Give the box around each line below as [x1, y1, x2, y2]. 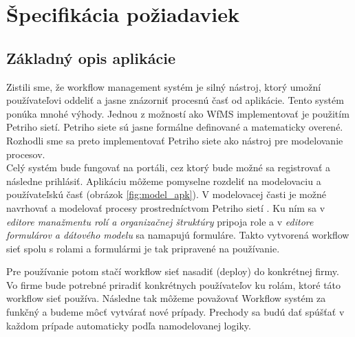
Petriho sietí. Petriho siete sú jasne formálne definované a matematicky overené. [6, 120, 343, 134]
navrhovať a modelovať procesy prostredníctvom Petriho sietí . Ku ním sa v [6, 200, 325, 215]
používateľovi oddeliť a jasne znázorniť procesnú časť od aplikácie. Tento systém [6, 93, 344, 107]
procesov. [6, 146, 45, 161]
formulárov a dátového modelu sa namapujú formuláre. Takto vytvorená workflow [6, 228, 349, 242]
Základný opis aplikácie [6, 47, 175, 68]
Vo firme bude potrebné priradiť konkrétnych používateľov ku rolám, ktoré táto [6, 277, 341, 292]
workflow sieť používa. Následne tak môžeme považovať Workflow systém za [6, 291, 326, 305]
